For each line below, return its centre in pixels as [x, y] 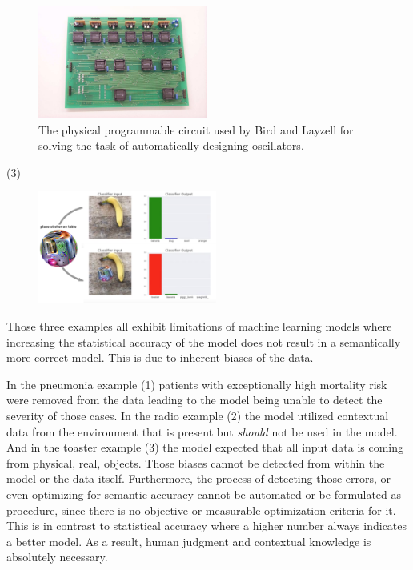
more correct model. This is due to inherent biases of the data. [160, 357]
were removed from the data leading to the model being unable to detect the [194, 400]
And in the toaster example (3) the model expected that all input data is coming [205, 447]
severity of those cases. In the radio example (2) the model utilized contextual [198, 415]
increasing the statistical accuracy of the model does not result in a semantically [204, 341]
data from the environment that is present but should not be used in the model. [202, 431]
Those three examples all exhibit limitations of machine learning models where [199, 325]
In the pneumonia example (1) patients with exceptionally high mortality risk [197, 384]
